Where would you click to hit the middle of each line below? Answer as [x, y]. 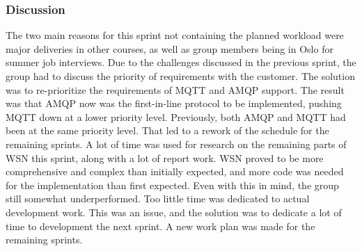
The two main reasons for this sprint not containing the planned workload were [175, 35]
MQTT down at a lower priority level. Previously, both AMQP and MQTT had [176, 116]
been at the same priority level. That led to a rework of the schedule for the [167, 130]
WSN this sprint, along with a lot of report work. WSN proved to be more [165, 157]
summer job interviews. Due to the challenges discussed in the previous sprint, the [181, 62]
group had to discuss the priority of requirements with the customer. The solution [180, 76]
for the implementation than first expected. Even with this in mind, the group [172, 185]
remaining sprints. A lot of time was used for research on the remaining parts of [176, 144]
